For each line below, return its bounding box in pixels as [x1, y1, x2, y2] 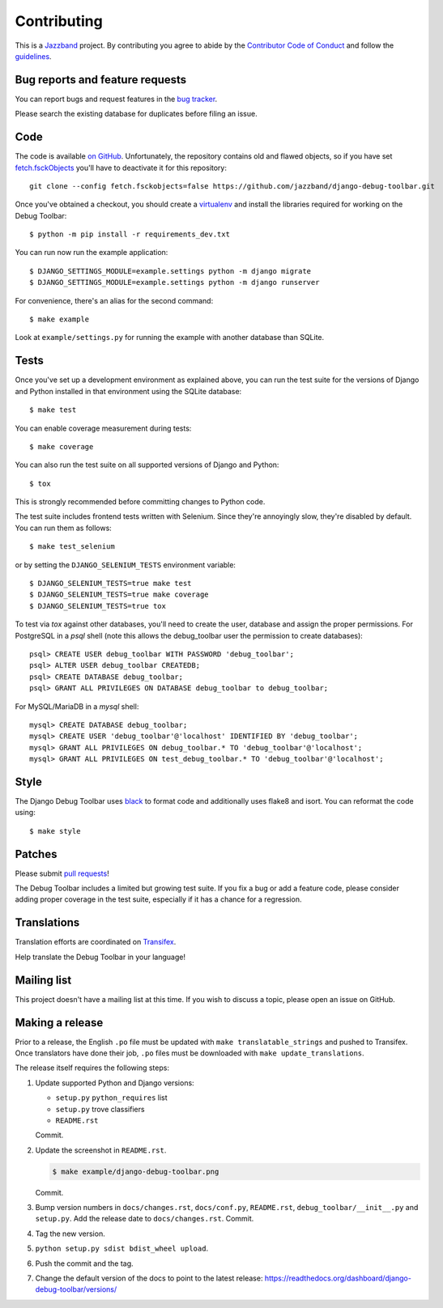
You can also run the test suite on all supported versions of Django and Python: [15, 460, 279, 469]
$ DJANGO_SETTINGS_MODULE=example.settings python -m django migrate [29, 266, 312, 275]
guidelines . [15, 51, 52, 61]
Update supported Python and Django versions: [35, 1077, 194, 1088]
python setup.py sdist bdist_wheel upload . [35, 1243, 209, 1254]
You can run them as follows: [15, 523, 113, 533]
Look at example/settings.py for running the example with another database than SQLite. [15, 333, 325, 342]
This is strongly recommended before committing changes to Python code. [15, 497, 266, 507]
